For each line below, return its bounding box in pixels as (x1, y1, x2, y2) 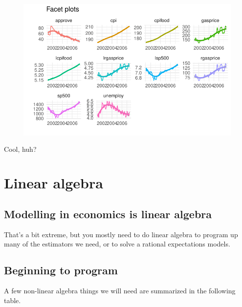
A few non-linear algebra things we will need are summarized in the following (4, 285, 236, 295)
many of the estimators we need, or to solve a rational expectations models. (4, 239, 230, 249)
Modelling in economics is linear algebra (4, 206, 212, 221)
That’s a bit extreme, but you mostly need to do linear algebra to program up (4, 229, 238, 239)
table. (4, 295, 21, 305)
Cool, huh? (4, 144, 37, 154)
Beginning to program (4, 263, 118, 278)
